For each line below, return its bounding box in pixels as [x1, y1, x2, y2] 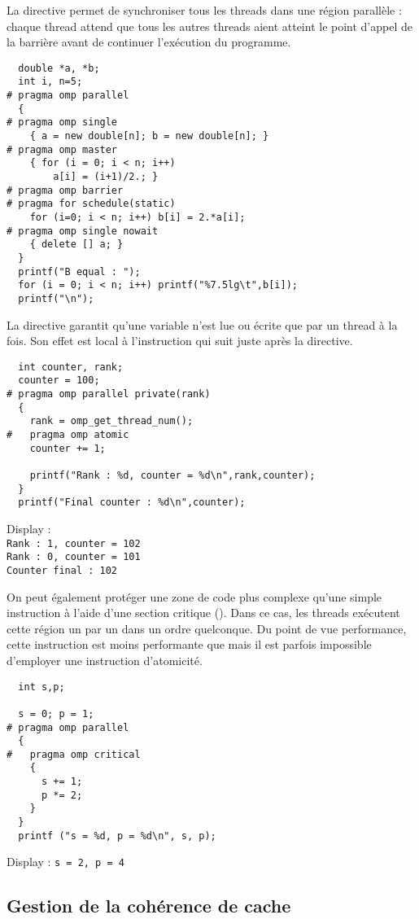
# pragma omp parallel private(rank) [7, 388, 211, 400]
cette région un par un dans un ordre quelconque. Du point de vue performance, [7, 619, 407, 637]
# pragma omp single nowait [7, 225, 159, 237]
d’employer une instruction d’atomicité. [7, 651, 203, 668]
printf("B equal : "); [18, 265, 141, 278]
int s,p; [18, 680, 65, 693]
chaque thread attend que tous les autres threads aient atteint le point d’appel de [7, 17, 412, 34]
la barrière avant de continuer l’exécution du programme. [7, 33, 291, 50]
